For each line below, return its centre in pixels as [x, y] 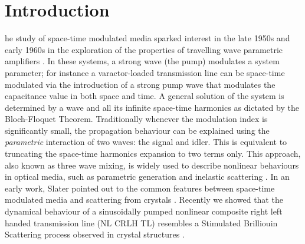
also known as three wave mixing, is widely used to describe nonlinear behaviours [152, 165]
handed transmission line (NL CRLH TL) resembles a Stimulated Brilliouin [141, 222]
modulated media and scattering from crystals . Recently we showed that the [144, 200]
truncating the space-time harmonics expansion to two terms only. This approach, [153, 154]
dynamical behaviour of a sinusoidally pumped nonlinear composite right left [144, 211]
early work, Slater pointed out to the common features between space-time [140, 188]
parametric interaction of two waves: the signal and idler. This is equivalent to [146, 142]
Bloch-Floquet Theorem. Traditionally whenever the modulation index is [136, 119]
